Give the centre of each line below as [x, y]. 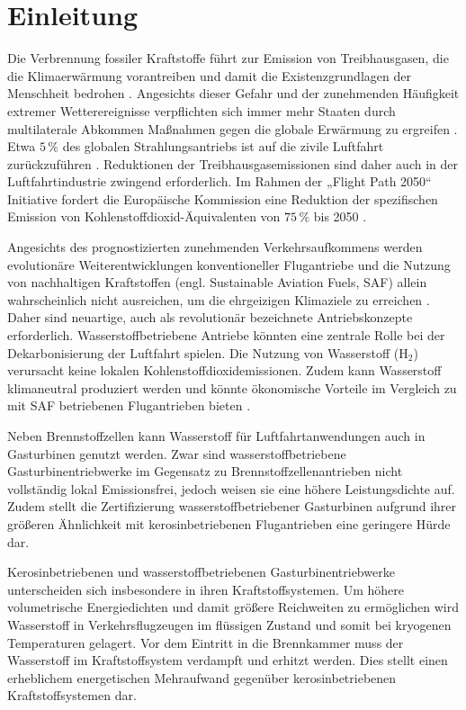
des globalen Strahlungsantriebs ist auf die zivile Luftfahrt [223, 146]
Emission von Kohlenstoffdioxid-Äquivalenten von [144, 216]
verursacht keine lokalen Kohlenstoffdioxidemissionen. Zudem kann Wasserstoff [224, 370]
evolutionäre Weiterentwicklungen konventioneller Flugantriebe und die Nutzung [229, 264]
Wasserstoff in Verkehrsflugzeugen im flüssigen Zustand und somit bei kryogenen [229, 624]
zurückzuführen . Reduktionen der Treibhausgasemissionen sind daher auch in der [233, 163]
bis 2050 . [340, 216]
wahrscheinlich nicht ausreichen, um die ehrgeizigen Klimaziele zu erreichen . [219, 299]
